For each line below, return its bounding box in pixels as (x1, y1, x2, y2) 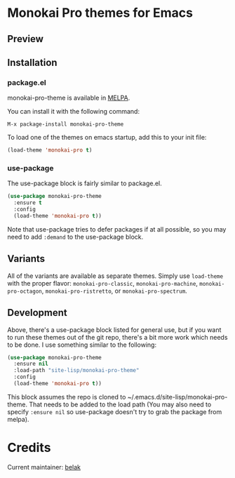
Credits (7, 440, 51, 456)
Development (7, 307, 68, 319)
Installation (7, 56, 58, 68)
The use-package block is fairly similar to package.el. (7, 179, 163, 187)
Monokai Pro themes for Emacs (7, 5, 193, 21)
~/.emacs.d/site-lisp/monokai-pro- (127, 392, 228, 401)
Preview (7, 33, 44, 45)
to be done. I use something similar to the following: (7, 340, 156, 349)
